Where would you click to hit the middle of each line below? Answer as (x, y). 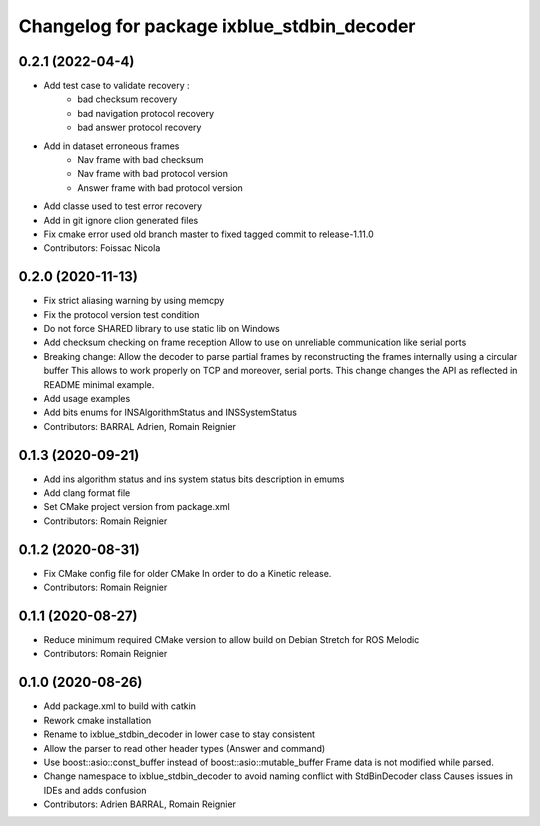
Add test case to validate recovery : (116, 86)
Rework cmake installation (97, 720)
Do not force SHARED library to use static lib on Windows (161, 329)
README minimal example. (99, 384)
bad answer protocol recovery (139, 127)
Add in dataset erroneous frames (111, 146)
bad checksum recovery (127, 99)
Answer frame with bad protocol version (160, 187)
